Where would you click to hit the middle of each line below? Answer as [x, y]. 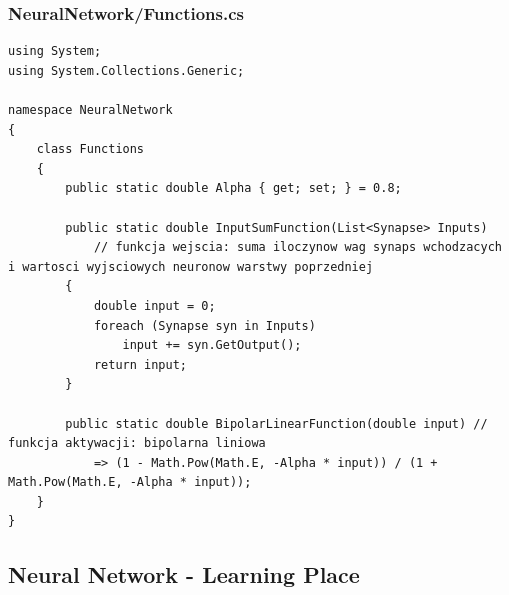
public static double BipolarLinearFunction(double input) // [276, 423]
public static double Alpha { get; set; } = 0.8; [233, 188]
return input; [140, 364]
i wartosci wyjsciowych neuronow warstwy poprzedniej [191, 266]
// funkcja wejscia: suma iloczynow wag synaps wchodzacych [297, 247]
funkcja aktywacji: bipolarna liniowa [137, 443]
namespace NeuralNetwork [90, 110]
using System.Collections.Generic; [126, 70]
